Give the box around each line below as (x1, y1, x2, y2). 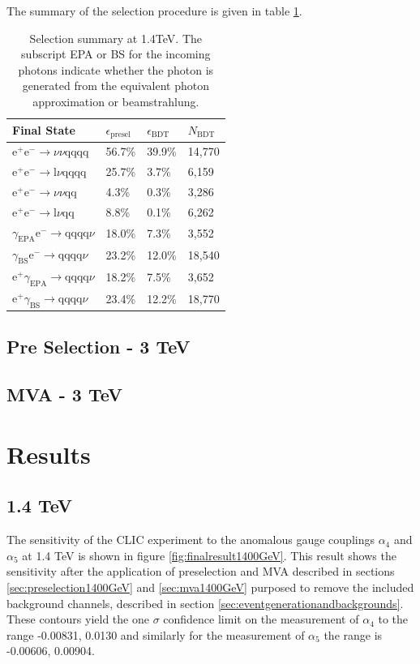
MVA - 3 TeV (6, 382, 123, 407)
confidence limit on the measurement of (163, 610, 359, 628)
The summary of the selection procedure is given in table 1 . (6, 2, 302, 19)
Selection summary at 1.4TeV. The (29, 29, 203, 46)
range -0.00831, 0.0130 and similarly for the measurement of (6, 626, 305, 643)
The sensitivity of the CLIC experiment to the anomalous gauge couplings (6, 531, 375, 548)
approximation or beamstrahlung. (32, 92, 199, 109)
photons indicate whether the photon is (18, 61, 214, 78)
